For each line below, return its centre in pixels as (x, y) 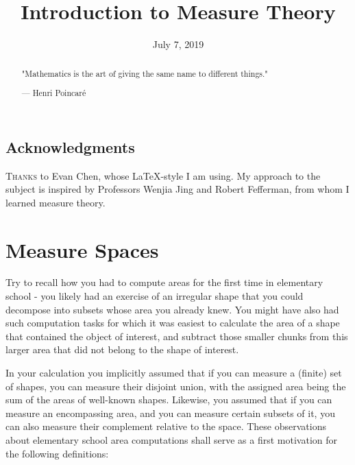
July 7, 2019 (178, 44)
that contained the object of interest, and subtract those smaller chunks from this (177, 336)
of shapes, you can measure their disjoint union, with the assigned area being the (176, 386)
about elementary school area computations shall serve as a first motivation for (172, 439)
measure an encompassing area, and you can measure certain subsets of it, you (170, 413)
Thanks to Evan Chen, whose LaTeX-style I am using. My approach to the (163, 175)
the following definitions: (57, 453)
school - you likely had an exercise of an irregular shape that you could (155, 296)
